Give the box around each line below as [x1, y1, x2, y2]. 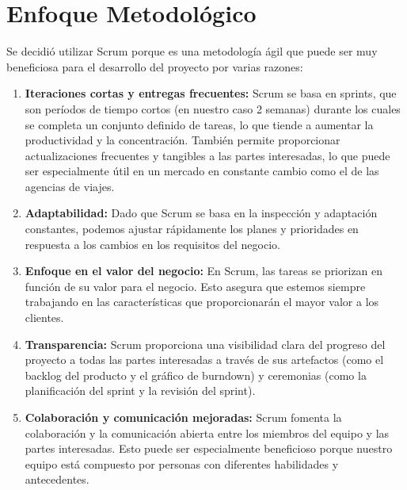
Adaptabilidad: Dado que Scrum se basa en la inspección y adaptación [25, 205, 378, 221]
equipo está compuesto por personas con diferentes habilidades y [25, 455, 339, 472]
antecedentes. [25, 471, 89, 488]
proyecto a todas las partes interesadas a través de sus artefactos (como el [25, 351, 384, 368]
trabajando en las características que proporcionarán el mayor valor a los [25, 293, 379, 310]
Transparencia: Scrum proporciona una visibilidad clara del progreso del [25, 335, 386, 352]
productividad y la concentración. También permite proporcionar [25, 132, 340, 148]
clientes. [25, 309, 64, 326]
